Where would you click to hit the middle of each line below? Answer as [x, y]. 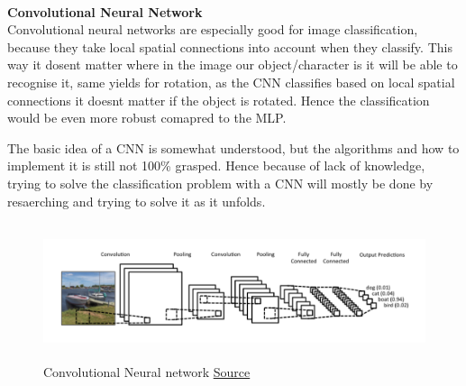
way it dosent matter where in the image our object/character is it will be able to [233, 64]
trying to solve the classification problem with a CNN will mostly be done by [220, 183]
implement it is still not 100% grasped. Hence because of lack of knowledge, [216, 165]
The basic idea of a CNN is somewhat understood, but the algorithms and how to [233, 147]
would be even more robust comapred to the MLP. [147, 118]
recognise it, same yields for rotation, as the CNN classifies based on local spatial [231, 82]
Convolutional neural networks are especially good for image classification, [213, 29]
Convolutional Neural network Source [147, 371]
